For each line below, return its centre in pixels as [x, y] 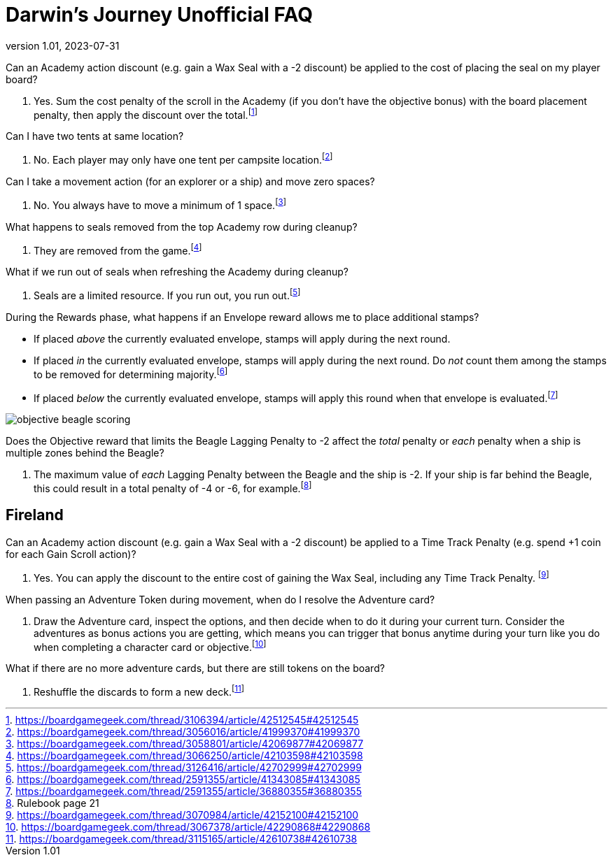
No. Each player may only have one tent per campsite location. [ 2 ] [183, 159]
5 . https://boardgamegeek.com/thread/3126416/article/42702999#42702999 [184, 767]
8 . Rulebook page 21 [52, 803]
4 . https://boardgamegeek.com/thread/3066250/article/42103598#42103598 [184, 755]
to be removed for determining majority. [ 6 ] [131, 373]
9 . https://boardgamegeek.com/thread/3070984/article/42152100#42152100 [182, 815]
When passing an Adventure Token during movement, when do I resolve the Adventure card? [220, 599]
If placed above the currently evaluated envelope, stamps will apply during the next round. [242, 339]
